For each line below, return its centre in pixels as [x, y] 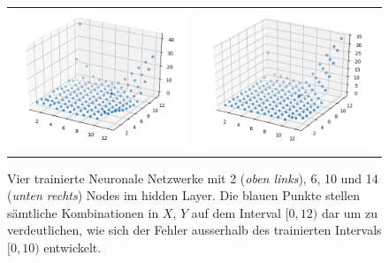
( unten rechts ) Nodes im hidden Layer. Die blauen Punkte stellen [183, 195]
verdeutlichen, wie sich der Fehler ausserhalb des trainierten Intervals [194, 230]
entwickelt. [72, 247]
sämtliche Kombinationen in [83, 212]
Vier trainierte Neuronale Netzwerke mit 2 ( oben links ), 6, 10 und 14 [193, 178]
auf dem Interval [236, 212]
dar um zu [349, 212]
